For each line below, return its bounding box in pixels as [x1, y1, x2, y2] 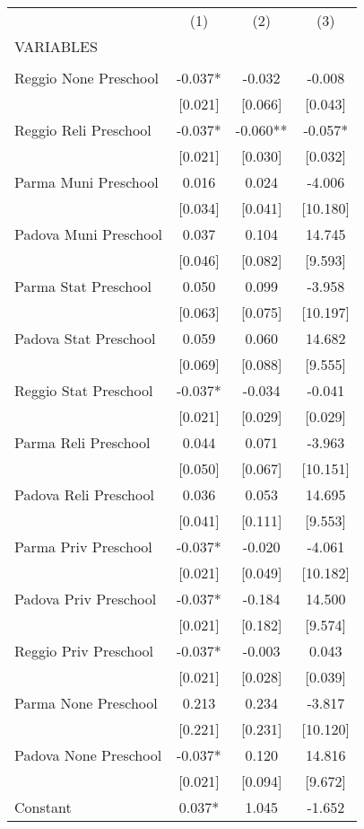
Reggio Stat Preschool [14, 380, 153, 401]
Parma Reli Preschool [14, 432, 151, 453]
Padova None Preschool [14, 745, 162, 765]
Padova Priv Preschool [14, 588, 157, 609]
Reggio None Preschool [14, 67, 160, 88]
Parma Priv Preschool [14, 536, 152, 557]
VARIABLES [14, 36, 98, 57]
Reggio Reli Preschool [14, 119, 152, 140]
